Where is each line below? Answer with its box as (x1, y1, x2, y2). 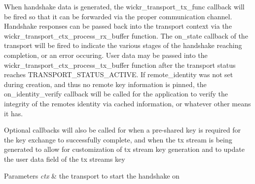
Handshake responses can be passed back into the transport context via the (4, 21, 232, 31)
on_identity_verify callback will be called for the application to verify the (4, 89, 228, 99)
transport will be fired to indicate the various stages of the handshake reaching (4, 40, 242, 50)
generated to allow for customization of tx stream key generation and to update (4, 144, 245, 154)
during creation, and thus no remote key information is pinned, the (4, 79, 207, 89)
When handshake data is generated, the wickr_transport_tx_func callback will (4, 1, 245, 11)
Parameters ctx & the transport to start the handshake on (4, 170, 180, 181)
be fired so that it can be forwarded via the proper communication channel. (4, 11, 232, 21)
